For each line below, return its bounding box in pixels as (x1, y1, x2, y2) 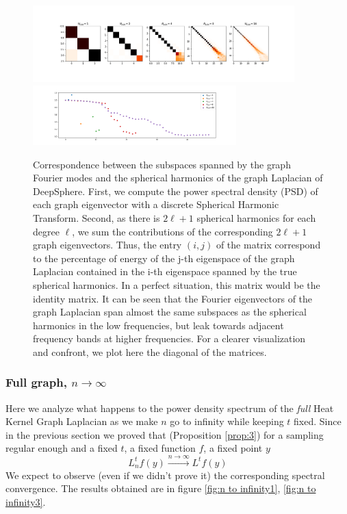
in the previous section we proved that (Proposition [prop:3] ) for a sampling (5, 427, 324, 441)
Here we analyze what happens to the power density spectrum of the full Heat (5, 400, 334, 415)
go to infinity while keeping (170, 414, 284, 428)
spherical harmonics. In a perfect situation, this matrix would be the (33, 277, 320, 292)
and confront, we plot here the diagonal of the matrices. (33, 344, 267, 359)
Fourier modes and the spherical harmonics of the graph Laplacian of (33, 170, 323, 185)
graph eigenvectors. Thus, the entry (33, 237, 182, 252)
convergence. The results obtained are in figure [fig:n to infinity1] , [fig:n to (5, 481, 316, 496)
